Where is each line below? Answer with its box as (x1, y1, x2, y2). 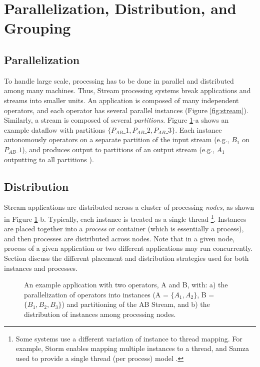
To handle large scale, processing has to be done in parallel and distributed (4, 75, 234, 86)
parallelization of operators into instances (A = (24, 289, 168, 299)
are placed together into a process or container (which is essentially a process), (4, 223, 244, 234)
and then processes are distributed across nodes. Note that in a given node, (4, 233, 235, 243)
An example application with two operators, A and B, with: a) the (24, 279, 228, 290)
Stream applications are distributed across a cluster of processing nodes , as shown (4, 202, 254, 212)
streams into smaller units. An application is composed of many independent (4, 95, 239, 105)
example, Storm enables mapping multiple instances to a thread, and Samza (15, 343, 249, 353)
